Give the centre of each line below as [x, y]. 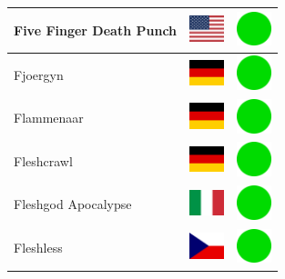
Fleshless [38, 248]
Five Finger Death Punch [96, 30]
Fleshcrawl [43, 160]
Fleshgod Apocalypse [73, 204]
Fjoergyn [39, 74]
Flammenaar [49, 118]
